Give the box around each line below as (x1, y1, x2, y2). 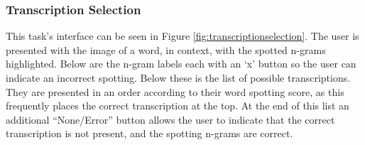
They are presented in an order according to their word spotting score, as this (6, 84, 344, 99)
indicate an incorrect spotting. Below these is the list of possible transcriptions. (6, 70, 351, 85)
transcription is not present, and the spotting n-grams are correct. (6, 126, 293, 141)
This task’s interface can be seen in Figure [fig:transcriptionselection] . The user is (6, 28, 359, 43)
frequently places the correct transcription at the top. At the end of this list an (6, 98, 349, 113)
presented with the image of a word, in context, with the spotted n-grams (6, 42, 326, 57)
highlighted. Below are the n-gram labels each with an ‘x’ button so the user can (6, 56, 356, 71)
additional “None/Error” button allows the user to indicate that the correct (6, 112, 335, 127)
